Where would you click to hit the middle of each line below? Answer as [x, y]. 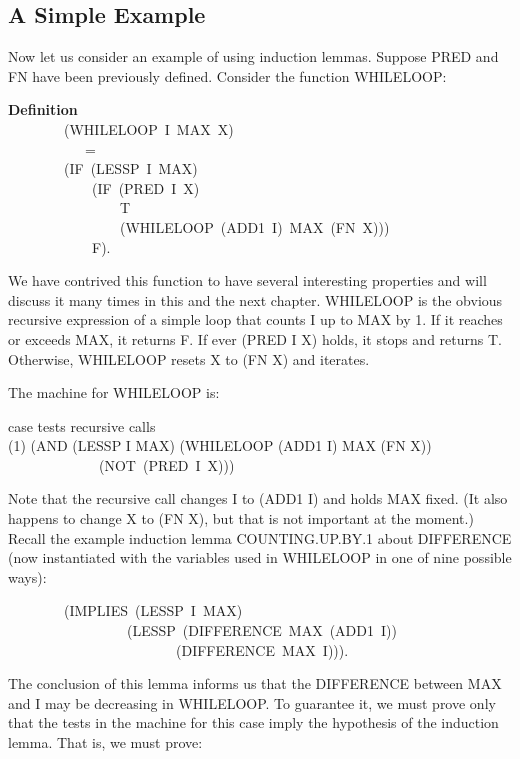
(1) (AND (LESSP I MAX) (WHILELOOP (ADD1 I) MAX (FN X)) [220, 445]
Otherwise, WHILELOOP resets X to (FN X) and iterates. [189, 358]
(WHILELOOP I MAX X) [148, 128]
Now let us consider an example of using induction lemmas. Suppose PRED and [253, 56]
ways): [27, 576]
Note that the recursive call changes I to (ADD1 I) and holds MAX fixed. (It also [258, 498]
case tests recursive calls [82, 425]
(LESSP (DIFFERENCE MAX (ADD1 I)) [261, 630]
